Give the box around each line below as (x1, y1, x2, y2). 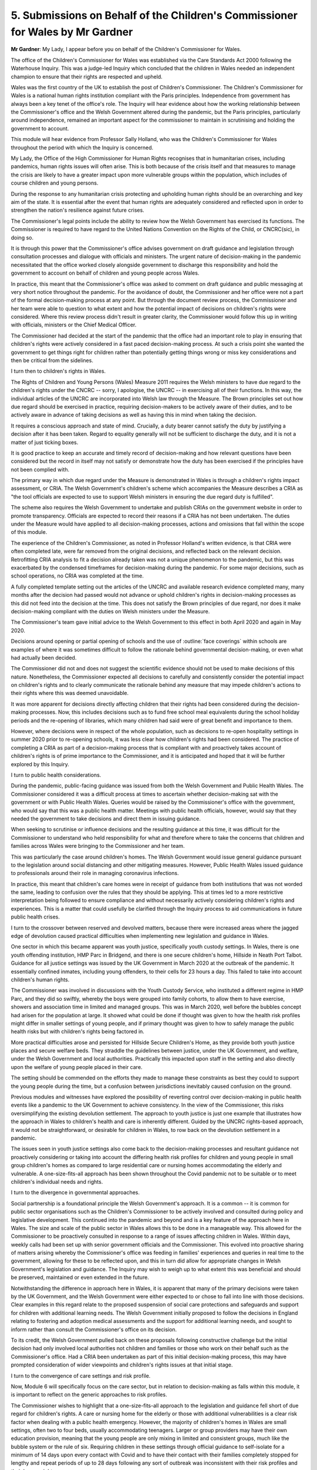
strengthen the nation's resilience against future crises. (11, 206, 144, 214)
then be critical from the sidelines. (11, 357, 93, 364)
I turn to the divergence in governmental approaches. (11, 1189, 140, 1196)
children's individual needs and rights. (11, 1178, 103, 1185)
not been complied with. (11, 466, 70, 473)
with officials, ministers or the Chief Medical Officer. (11, 321, 137, 329)
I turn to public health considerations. (11, 771, 102, 779)
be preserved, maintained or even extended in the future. (11, 1274, 149, 1281)
